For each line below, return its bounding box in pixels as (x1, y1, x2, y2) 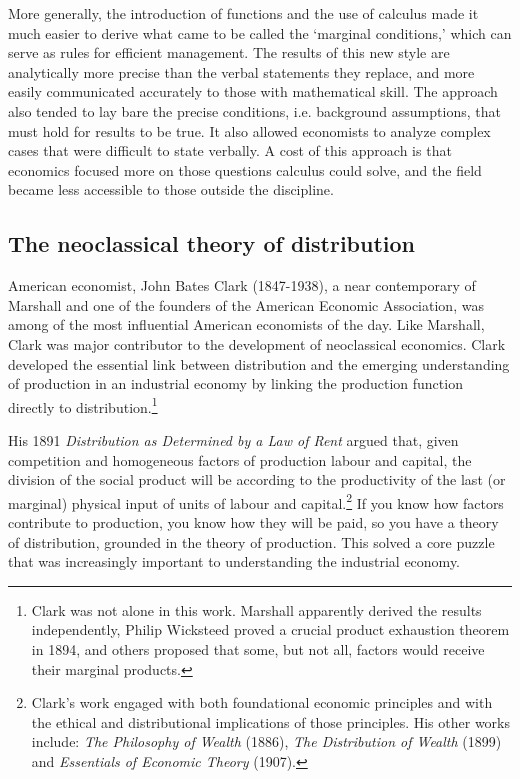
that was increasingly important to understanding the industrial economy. (8, 551, 461, 572)
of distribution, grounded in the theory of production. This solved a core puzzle (8, 531, 495, 552)
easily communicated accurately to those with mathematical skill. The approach (8, 81, 498, 102)
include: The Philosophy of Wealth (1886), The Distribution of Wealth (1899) (31, 731, 502, 752)
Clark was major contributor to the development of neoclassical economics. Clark (8, 333, 506, 354)
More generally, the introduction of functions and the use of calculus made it (8, 3, 479, 23)
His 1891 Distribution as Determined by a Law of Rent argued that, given (8, 429, 459, 450)
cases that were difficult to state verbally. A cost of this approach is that (8, 140, 452, 161)
